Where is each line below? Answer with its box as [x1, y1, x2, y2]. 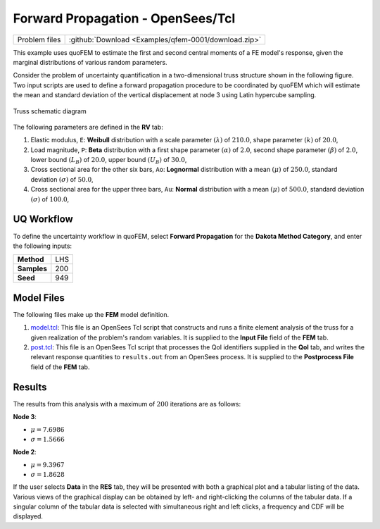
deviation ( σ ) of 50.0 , [30, 175, 94, 183]
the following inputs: [13, 242, 72, 250]
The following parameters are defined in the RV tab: [13, 123, 163, 131]
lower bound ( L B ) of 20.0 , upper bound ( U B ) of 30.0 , [30, 156, 187, 166]
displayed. [13, 512, 44, 521]
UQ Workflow [13, 213, 73, 225]
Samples [17, 264, 48, 274]
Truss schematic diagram [13, 106, 87, 116]
